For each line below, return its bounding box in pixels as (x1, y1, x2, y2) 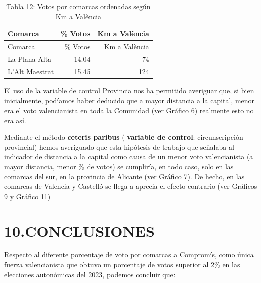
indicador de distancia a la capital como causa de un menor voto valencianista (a (4, 151, 253, 162)
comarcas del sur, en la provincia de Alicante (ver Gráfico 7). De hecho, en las (4, 171, 245, 181)
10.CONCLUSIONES (4, 220, 155, 241)
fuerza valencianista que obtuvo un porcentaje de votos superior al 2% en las (4, 259, 240, 270)
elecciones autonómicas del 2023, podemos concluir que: (4, 269, 176, 279)
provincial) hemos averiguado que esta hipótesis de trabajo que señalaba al (4, 141, 234, 152)
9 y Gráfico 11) (4, 191, 51, 201)
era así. (4, 115, 26, 125)
